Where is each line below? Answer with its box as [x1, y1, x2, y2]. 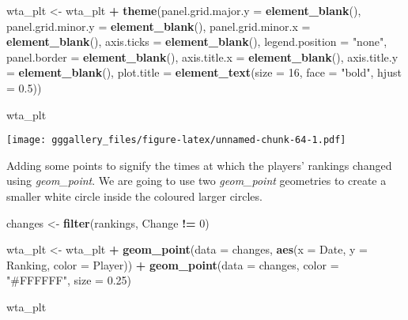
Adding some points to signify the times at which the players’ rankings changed [6, 156, 392, 173]
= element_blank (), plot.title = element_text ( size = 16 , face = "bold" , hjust [6, 64, 402, 81]
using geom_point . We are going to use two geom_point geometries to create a [6, 172, 387, 189]
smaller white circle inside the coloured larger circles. [6, 188, 263, 204]
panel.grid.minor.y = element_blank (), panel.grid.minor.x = [6, 17, 311, 34]
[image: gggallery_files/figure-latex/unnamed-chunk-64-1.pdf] [6, 134, 346, 146]
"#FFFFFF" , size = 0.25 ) [6, 272, 131, 288]
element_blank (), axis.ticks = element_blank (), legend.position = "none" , [6, 33, 387, 50]
